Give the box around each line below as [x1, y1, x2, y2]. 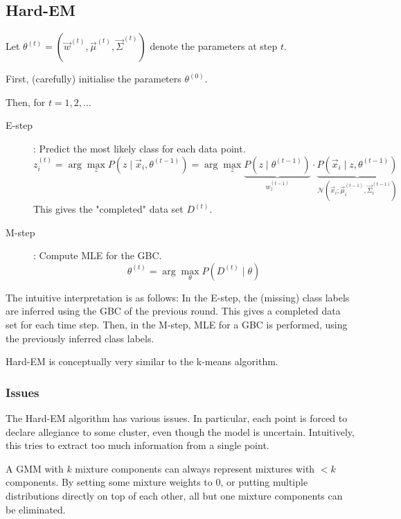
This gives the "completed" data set [33, 202, 184, 216]
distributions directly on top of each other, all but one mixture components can [6, 488, 343, 502]
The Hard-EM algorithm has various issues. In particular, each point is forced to [6, 410, 348, 425]
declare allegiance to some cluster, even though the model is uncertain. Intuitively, [6, 424, 355, 439]
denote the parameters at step [150, 39, 278, 53]
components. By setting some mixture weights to [6, 475, 213, 489]
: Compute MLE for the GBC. [33, 248, 162, 263]
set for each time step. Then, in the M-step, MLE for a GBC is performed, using [6, 317, 348, 331]
